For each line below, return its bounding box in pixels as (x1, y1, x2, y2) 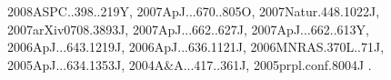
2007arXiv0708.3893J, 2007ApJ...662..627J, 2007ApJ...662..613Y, (7, 19, 369, 38)
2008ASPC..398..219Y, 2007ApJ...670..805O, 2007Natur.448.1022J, (7, 2, 380, 20)
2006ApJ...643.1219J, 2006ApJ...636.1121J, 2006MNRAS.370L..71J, (7, 37, 385, 56)
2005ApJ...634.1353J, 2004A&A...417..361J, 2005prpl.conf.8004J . (7, 55, 372, 74)
